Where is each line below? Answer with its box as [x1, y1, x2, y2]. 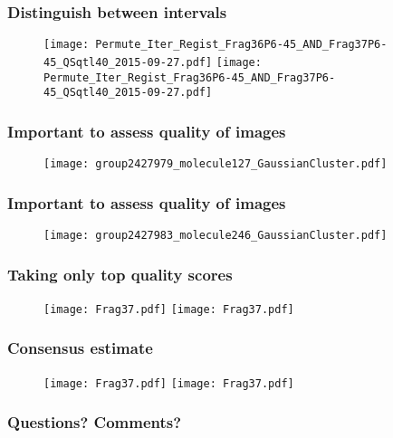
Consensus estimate [7, 337, 153, 359]
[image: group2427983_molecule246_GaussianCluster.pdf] [43, 228, 388, 242]
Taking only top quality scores [7, 262, 233, 285]
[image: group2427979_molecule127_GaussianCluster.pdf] [43, 157, 388, 171]
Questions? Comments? [7, 411, 182, 433]
